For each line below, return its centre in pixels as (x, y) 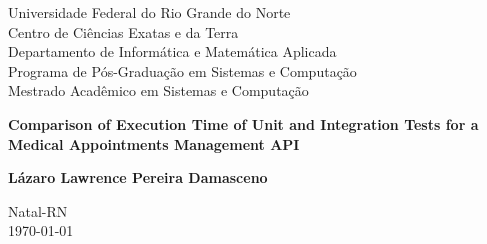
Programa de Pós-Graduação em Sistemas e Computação (182, 70)
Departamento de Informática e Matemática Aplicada (172, 51)
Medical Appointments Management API (154, 143)
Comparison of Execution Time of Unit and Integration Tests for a (243, 123)
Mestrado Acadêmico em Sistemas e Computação (158, 90)
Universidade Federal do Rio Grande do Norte (149, 12)
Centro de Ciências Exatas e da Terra (123, 31)
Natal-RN (38, 210)
